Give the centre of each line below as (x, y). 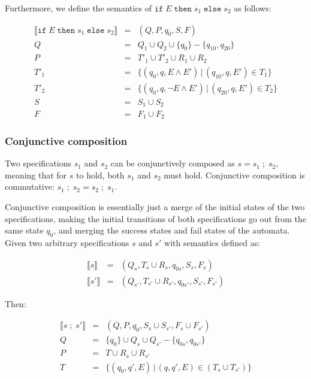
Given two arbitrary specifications (67, 242)
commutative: (30, 187)
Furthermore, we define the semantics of (78, 8)
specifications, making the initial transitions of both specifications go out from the (156, 218)
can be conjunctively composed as (173, 163)
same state (24, 230)
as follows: (253, 8)
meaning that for (36, 175)
